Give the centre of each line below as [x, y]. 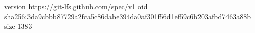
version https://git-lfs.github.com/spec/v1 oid [76, 6]
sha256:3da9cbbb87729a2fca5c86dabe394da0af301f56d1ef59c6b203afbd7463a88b [128, 16]
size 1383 [18, 26]
